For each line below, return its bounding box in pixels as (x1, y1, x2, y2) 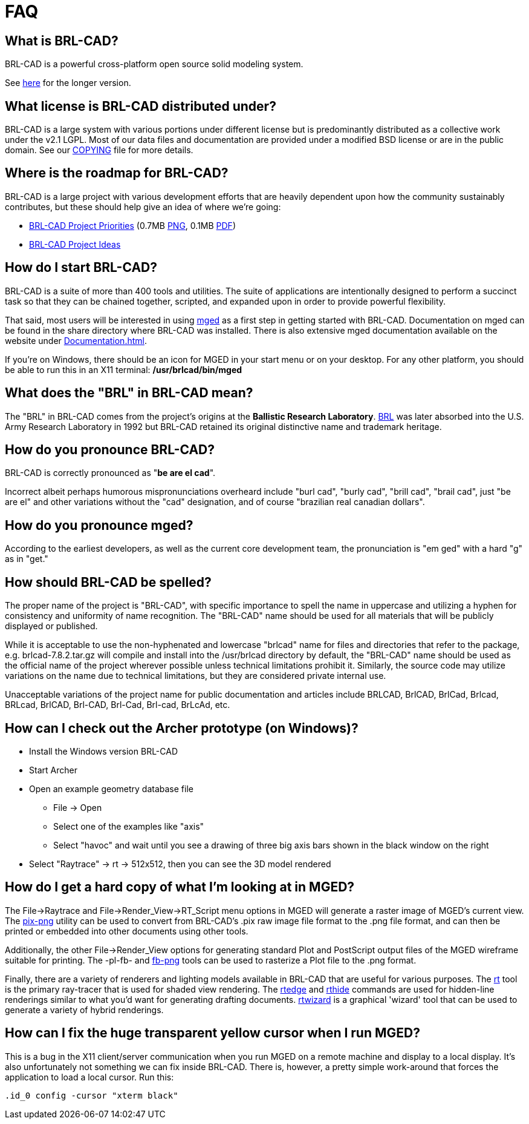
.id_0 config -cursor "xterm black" (5, 1090, 178, 1100)
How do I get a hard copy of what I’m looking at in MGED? (5, 879, 355, 895)
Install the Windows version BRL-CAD (29, 745, 178, 756)
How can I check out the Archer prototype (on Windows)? (5, 720, 359, 736)
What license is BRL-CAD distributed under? (5, 98, 276, 114)
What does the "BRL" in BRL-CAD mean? (5, 385, 253, 401)
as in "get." (5, 554, 48, 564)
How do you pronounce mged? (5, 517, 193, 533)
